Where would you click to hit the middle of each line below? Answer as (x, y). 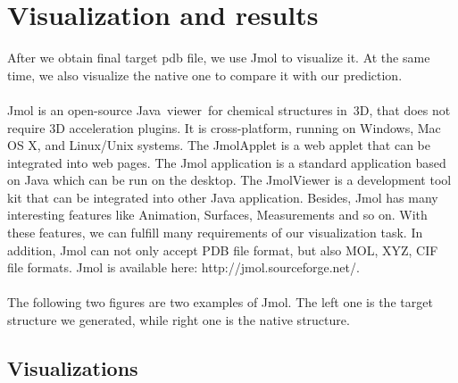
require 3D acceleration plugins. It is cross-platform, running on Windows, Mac (224, 127)
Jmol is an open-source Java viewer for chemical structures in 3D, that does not (229, 109)
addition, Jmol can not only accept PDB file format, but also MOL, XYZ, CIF (223, 250)
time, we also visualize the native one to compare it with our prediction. (205, 75)
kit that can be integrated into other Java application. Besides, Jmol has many (223, 197)
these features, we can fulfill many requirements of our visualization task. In (215, 233)
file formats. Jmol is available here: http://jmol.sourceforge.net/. (183, 267)
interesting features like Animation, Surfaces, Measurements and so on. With (217, 215)
